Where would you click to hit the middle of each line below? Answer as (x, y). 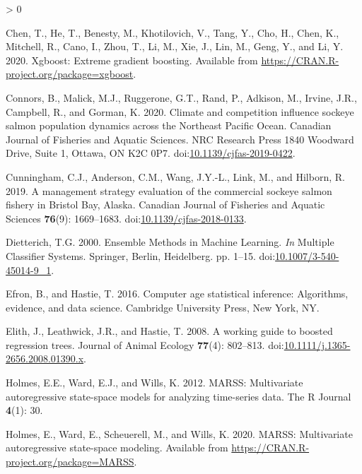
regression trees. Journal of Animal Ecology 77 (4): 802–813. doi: (145, 344)
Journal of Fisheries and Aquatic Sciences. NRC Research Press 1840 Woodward (180, 139)
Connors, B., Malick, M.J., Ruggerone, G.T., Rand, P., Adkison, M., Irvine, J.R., (181, 97)
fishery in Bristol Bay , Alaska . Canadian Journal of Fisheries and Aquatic (165, 205)
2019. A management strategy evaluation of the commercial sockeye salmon (169, 190)
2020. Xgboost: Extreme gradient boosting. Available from (132, 60)
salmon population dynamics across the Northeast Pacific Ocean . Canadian (169, 125)
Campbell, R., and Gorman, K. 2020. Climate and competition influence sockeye (180, 111)
